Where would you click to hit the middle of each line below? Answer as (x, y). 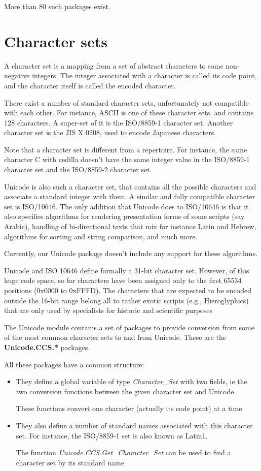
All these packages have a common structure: (74, 364)
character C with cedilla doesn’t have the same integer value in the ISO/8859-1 (127, 159)
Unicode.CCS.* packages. (47, 347)
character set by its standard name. (71, 462)
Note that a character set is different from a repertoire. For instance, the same (126, 149)
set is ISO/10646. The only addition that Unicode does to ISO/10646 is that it (126, 206)
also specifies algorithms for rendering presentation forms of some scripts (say (124, 216)
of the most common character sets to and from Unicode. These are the (115, 337)
